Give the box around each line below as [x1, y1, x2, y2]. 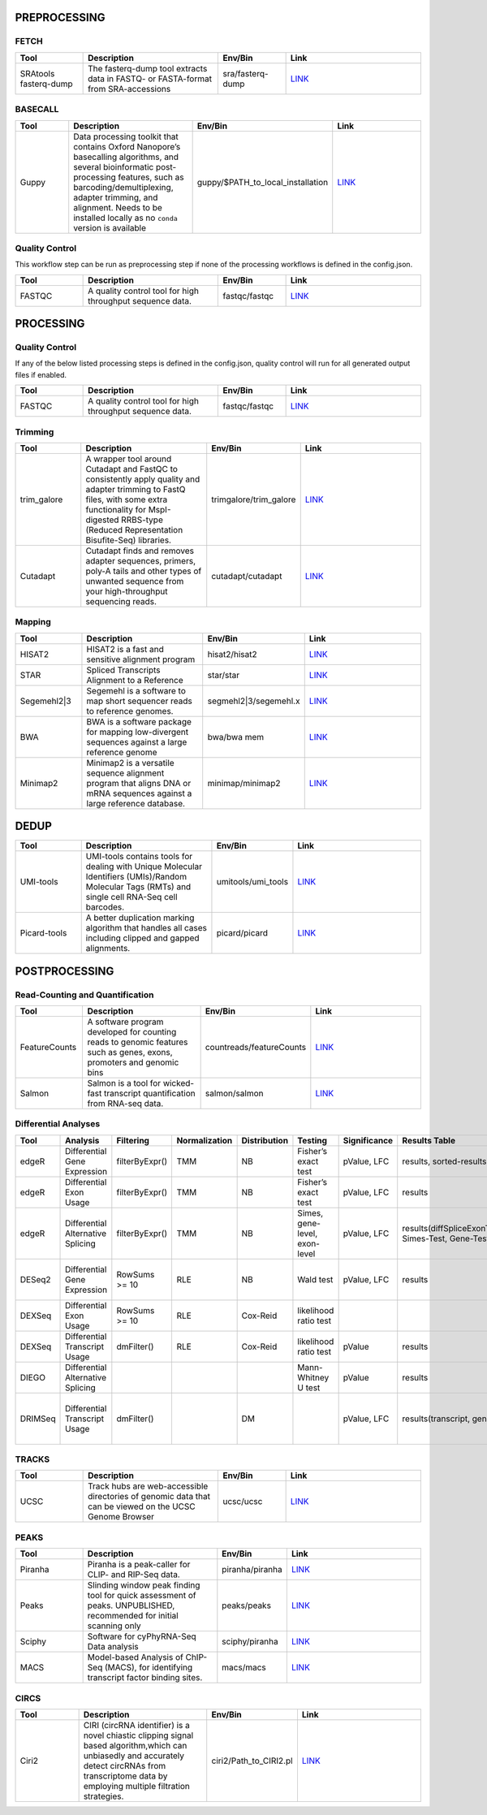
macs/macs [222, 1662, 267, 1673]
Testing [297, 1134, 328, 1146]
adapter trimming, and [73, 192, 158, 203]
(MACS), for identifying [104, 1662, 193, 1673]
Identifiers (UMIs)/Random [85, 871, 187, 883]
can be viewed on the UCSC [88, 1501, 196, 1512]
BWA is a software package [86, 715, 192, 727]
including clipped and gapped [85, 932, 200, 944]
